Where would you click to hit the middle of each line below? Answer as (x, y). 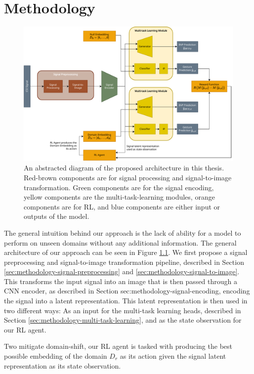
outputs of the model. (57, 216)
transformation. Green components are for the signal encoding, (119, 187)
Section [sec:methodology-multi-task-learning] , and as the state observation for (123, 320)
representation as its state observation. (63, 365)
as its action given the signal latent (173, 356)
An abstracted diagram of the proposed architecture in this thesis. (124, 168)
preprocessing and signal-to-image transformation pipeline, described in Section (124, 262)
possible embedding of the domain (56, 356)
